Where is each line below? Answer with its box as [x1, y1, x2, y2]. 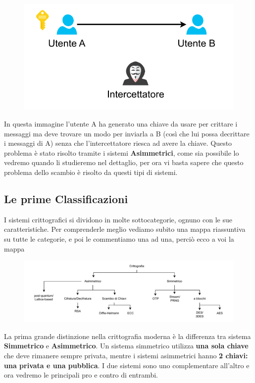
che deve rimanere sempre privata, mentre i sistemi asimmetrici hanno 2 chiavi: [4, 350, 248, 361]
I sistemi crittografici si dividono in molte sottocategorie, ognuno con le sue [4, 214, 232, 224]
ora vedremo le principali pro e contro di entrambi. [4, 370, 158, 380]
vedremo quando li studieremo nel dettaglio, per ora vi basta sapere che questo [4, 157, 244, 168]
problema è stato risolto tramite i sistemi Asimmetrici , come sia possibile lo [4, 147, 239, 158]
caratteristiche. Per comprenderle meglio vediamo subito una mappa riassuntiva [4, 224, 246, 234]
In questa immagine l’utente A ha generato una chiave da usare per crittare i [4, 119, 238, 129]
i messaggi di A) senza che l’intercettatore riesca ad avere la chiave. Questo [4, 138, 232, 148]
